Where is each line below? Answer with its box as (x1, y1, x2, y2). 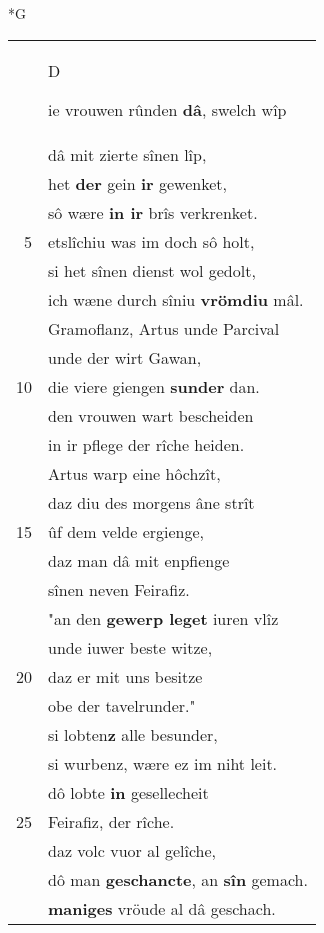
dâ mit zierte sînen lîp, (48, 142, 207, 166)
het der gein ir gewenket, (48, 171, 227, 195)
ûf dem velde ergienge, (48, 519, 205, 543)
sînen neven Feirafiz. (48, 577, 190, 601)
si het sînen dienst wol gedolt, (48, 258, 256, 282)
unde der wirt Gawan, (48, 345, 202, 369)
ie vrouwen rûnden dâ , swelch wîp (48, 97, 287, 121)
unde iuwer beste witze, (48, 635, 213, 659)
